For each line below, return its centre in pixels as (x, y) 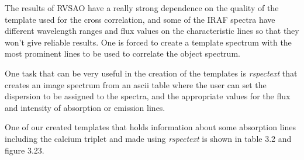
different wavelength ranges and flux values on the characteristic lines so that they (152, 31)
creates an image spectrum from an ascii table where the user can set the (136, 84)
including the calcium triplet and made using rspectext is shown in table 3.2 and (148, 138)
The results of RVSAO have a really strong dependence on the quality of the (142, 8)
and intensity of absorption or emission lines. (85, 107)
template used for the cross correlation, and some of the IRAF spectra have (140, 19)
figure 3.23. (25, 150)
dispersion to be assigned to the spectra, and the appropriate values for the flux (148, 96)
